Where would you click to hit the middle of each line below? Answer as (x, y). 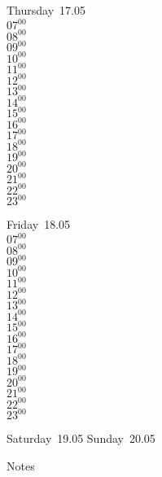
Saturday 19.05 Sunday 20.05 (81, 438)
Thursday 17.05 (46, 10)
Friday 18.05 (39, 224)
